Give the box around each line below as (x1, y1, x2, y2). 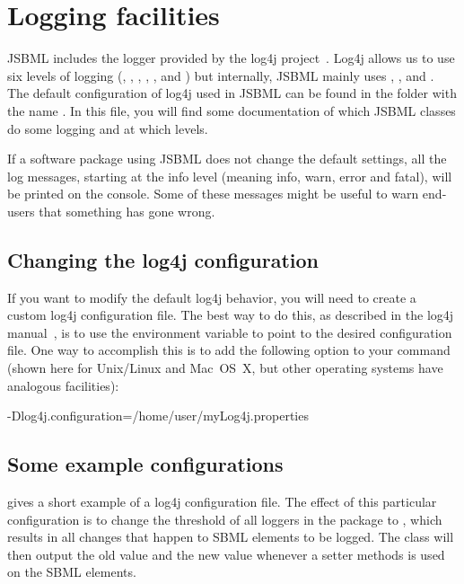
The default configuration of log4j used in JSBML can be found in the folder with (7, 84, 457, 102)
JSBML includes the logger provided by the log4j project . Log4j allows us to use (7, 49, 455, 67)
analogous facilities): (7, 376, 119, 394)
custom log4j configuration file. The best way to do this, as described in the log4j (7, 305, 454, 324)
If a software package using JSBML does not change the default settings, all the (7, 149, 447, 168)
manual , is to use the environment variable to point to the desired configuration (7, 323, 452, 341)
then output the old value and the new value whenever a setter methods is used (7, 544, 445, 563)
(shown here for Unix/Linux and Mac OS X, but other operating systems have (7, 358, 443, 377)
